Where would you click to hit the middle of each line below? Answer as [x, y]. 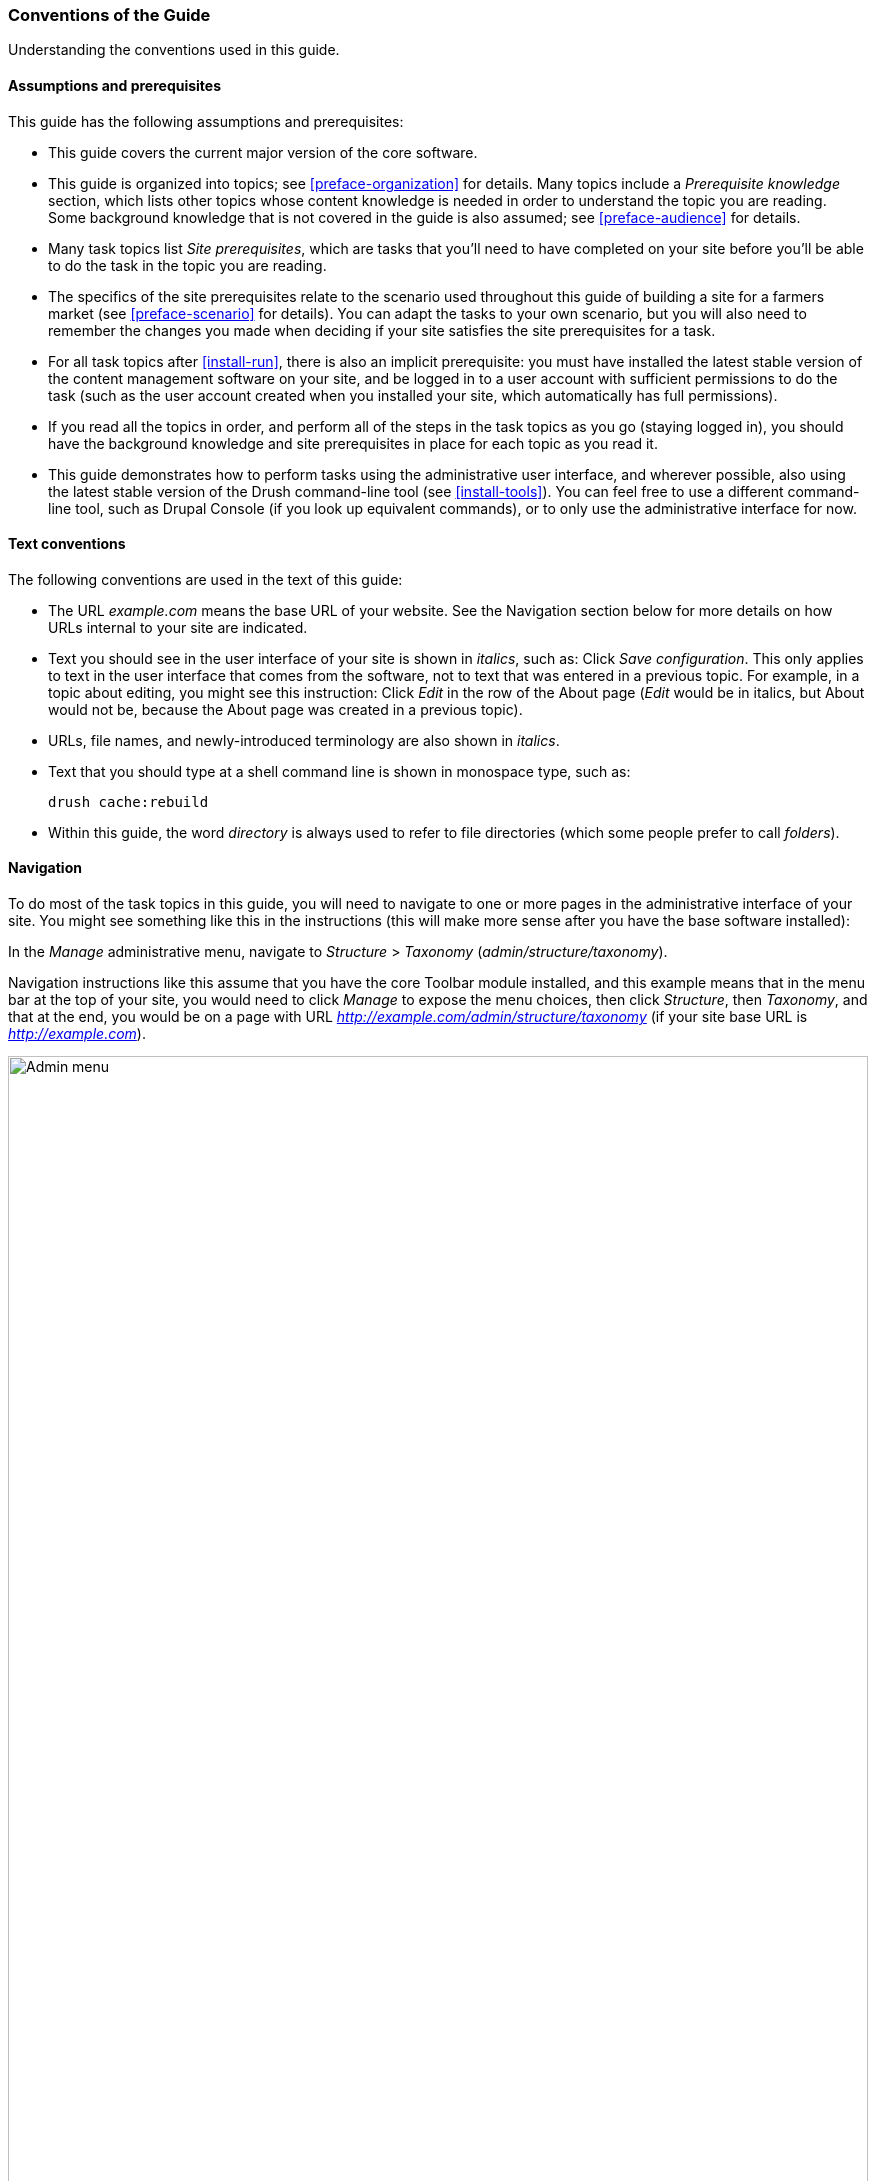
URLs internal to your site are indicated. [178, 627]
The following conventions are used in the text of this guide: [205, 579]
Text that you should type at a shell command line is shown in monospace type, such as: [339, 771]
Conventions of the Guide [109, 15]
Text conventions [67, 544]
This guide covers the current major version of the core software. [263, 152]
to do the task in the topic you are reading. [187, 265]
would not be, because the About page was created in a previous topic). [285, 709]
